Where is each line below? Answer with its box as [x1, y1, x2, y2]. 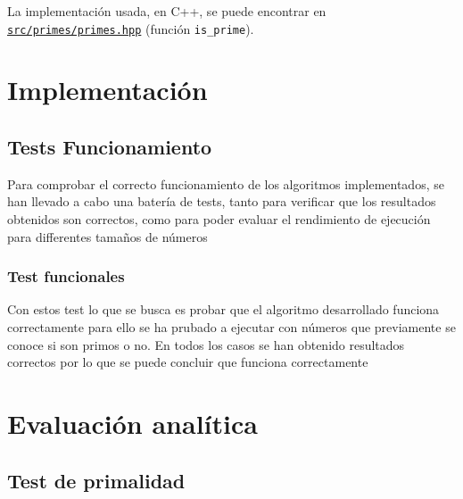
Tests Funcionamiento [7, 133, 212, 161]
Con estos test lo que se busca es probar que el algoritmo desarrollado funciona [7, 300, 440, 319]
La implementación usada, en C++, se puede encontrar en [7, 2, 327, 20]
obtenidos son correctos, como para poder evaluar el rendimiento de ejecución [7, 210, 431, 229]
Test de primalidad [7, 466, 186, 494]
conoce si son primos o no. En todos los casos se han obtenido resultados [7, 335, 405, 353]
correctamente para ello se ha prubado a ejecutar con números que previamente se [7, 318, 456, 337]
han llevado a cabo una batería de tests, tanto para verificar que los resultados [7, 192, 436, 211]
